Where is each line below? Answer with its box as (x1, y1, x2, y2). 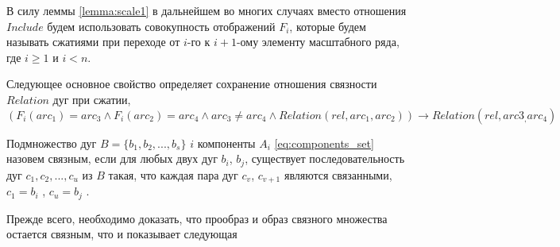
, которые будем (289, 17, 366, 34)
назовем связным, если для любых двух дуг (6, 150, 218, 167)
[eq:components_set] (274, 134, 374, 151)
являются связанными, (284, 166, 392, 183)
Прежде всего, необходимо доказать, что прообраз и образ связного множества (6, 210, 388, 226)
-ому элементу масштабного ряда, (236, 33, 400, 50)
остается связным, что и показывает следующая (6, 226, 238, 242)
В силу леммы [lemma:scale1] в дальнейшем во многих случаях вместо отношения (6, 2, 407, 18)
